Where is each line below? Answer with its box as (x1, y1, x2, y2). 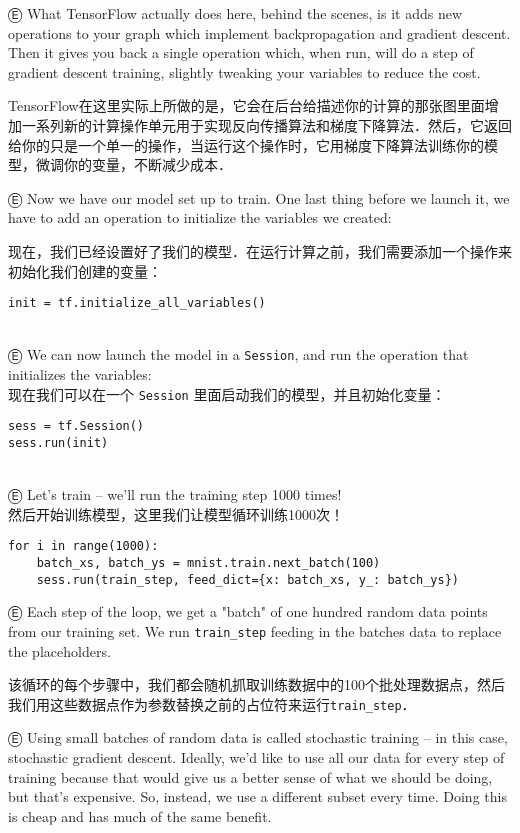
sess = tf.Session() (8, 419, 145, 434)
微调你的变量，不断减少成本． (35, 154, 232, 175)
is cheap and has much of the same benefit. (8, 805, 272, 826)
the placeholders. (8, 640, 111, 661)
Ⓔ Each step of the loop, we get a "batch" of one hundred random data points (8, 601, 488, 622)
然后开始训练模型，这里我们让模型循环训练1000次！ (8, 503, 344, 524)
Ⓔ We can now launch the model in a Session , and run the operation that (8, 344, 469, 365)
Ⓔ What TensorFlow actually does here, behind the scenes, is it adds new (8, 3, 463, 23)
